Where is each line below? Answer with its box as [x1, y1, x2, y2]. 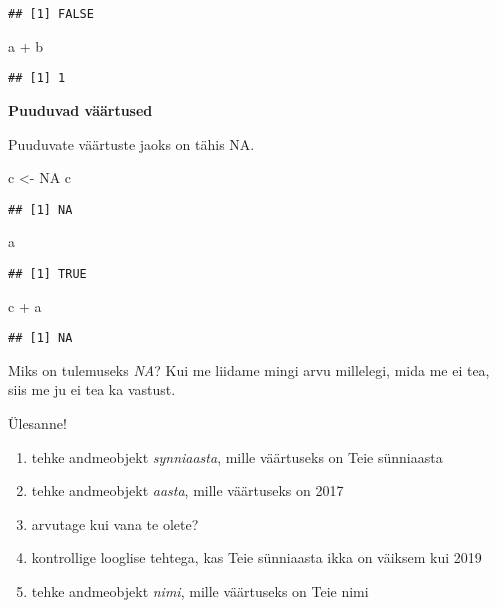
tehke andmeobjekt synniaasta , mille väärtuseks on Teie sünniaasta [31, 446, 443, 467]
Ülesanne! [8, 413, 67, 434]
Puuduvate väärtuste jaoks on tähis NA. [8, 133, 255, 154]
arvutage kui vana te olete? [31, 513, 199, 534]
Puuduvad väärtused [8, 99, 153, 120]
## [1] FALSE [8, 7, 94, 21]
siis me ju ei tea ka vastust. [8, 379, 176, 400]
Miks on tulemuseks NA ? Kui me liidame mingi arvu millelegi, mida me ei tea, [8, 359, 490, 380]
